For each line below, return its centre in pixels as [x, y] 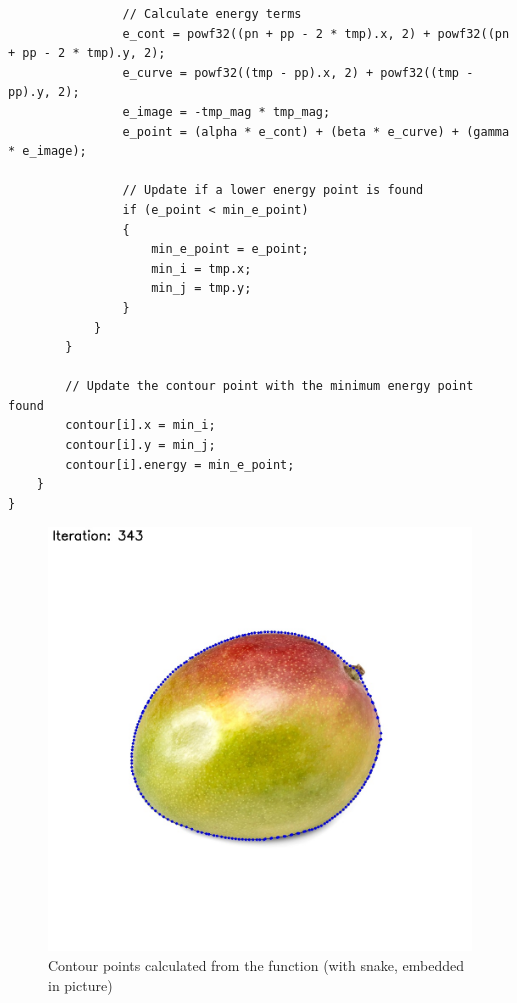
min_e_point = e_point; [230, 249]
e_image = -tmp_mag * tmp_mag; [226, 111]
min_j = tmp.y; [201, 288]
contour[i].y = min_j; [140, 445]
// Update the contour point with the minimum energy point [269, 386]
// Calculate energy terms [212, 14]
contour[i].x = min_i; [140, 425]
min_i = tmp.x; [201, 268]
